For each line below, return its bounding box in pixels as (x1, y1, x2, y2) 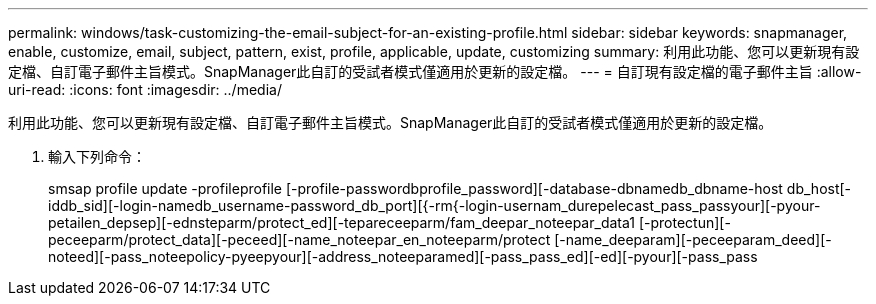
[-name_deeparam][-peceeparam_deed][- (554, 231, 832, 248)
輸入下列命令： (48, 148, 146, 165)
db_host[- (786, 180, 852, 197)
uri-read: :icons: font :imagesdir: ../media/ (8, 81, 282, 98)
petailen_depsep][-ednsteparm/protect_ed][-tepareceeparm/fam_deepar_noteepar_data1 (48, 214, 635, 231)
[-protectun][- (638, 214, 731, 231)
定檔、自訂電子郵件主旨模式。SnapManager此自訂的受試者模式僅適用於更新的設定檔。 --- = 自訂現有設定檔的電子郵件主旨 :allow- (8, 63, 862, 80)
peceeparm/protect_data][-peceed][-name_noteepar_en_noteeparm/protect (48, 231, 551, 248)
